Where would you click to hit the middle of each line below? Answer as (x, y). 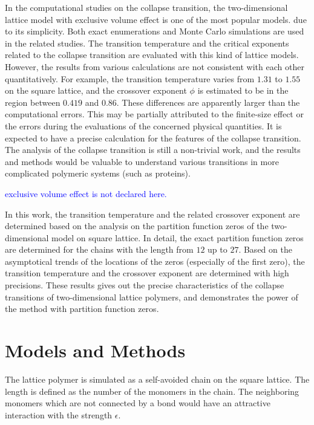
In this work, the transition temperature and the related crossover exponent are (152, 214)
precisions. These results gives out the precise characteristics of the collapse (145, 285)
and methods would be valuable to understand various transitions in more (142, 161)
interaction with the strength (59, 414)
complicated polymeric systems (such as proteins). (98, 173)
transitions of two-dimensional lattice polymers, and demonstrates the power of (152, 297)
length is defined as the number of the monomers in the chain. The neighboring (152, 391)
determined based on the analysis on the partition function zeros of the (137, 226)
